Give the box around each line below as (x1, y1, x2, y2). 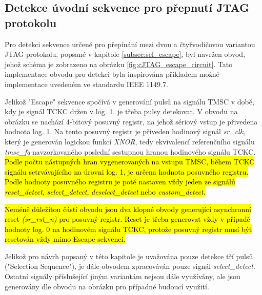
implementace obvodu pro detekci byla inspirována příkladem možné (5, 69, 219, 79)
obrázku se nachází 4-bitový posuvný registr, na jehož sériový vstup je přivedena (5, 116, 258, 127)
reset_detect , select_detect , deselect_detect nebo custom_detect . (5, 186, 206, 197)
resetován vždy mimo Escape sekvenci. (5, 234, 126, 244)
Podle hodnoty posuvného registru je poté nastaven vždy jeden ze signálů (5, 176, 235, 187)
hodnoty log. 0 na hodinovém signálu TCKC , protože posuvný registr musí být (5, 223, 252, 234)
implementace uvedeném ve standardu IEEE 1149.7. (5, 78, 168, 89)
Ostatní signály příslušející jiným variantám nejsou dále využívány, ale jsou (5, 271, 240, 282)
